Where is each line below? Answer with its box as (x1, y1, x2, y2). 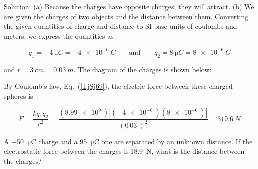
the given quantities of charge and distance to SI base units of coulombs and (4, 21, 237, 31)
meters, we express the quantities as (4, 30, 114, 41)
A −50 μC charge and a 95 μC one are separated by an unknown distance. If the (4, 136, 253, 146)
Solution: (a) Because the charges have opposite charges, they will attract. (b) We (4, 1, 254, 11)
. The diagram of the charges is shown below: (73, 64, 212, 74)
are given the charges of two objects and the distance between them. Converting (4, 11, 249, 21)
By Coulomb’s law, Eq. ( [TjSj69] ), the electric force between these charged (4, 81, 233, 91)
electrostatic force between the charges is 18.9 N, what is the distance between (4, 146, 245, 156)
